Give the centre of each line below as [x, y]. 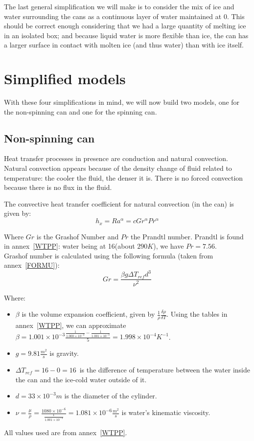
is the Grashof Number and [78, 236]
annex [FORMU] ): [32, 265]
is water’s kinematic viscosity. [166, 412]
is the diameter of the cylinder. [111, 396]
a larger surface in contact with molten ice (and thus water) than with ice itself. [124, 45]
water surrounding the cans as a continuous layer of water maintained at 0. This [124, 16]
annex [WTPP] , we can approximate [71, 325]
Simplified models [65, 79]
